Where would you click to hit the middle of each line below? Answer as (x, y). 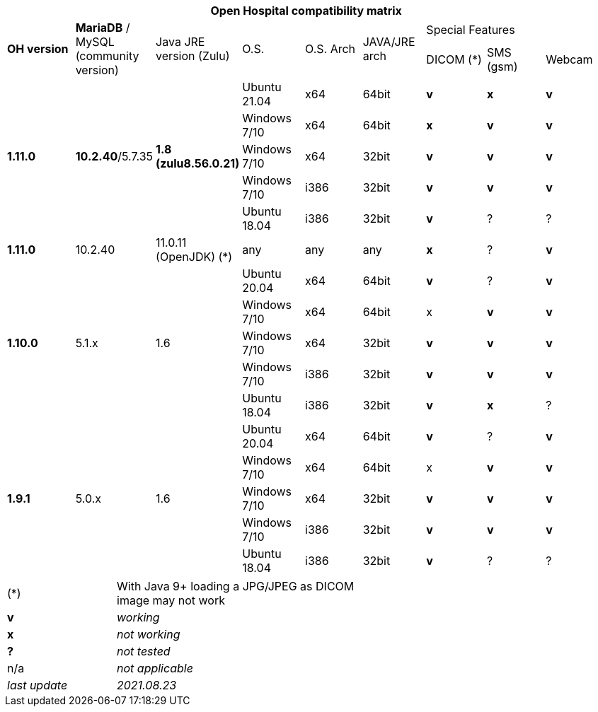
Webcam (569, 59)
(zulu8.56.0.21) (198, 163)
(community (107, 56)
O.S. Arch (330, 49)
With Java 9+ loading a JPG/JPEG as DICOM (236, 586)
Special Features (471, 29)
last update (38, 685)
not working (149, 634)
